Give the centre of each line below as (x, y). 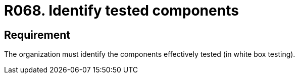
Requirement (37, 35)
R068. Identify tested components (121, 11)
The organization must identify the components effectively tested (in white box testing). (150, 54)
